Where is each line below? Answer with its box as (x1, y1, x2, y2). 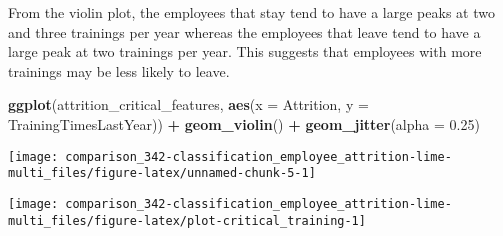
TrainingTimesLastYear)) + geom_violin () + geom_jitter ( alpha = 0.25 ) (8, 113, 480, 134)
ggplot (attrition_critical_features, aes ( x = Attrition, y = (8, 94, 369, 115)
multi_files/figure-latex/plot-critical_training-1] (8, 213, 366, 228)
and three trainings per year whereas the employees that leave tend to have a (8, 21, 481, 42)
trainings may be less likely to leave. (8, 60, 230, 81)
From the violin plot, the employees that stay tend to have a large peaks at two (8, 2, 495, 22)
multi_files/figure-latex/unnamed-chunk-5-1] (8, 166, 316, 181)
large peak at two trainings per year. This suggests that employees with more (8, 41, 482, 62)
